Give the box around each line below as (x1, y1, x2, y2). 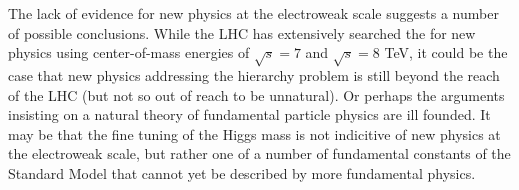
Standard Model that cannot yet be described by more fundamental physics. (8, 162, 476, 183)
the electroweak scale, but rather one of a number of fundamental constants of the (8, 143, 511, 164)
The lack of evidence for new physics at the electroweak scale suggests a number (8, 3, 499, 23)
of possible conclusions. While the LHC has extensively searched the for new (8, 22, 476, 43)
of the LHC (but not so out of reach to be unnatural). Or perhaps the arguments (8, 84, 505, 105)
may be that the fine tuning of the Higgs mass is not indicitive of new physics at (8, 123, 501, 144)
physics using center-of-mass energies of (8, 42, 250, 63)
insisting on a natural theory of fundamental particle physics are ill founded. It (8, 104, 491, 125)
